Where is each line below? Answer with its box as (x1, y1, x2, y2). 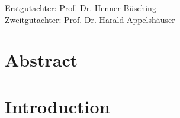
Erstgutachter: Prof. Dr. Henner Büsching (5, 2, 156, 14)
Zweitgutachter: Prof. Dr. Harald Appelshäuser (5, 13, 175, 25)
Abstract (5, 48, 78, 72)
